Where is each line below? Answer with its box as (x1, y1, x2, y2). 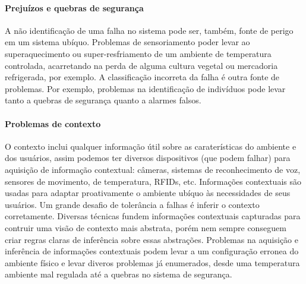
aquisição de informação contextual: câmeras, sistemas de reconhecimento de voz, (5, 163, 301, 175)
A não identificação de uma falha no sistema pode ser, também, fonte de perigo (5, 24, 294, 36)
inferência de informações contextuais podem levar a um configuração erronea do (5, 245, 299, 257)
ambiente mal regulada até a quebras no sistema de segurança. (5, 268, 232, 280)
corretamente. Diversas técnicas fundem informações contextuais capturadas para (5, 210, 301, 222)
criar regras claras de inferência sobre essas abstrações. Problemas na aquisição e (5, 233, 298, 245)
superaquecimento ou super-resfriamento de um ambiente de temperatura (5, 47, 272, 59)
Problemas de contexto (5, 117, 101, 130)
